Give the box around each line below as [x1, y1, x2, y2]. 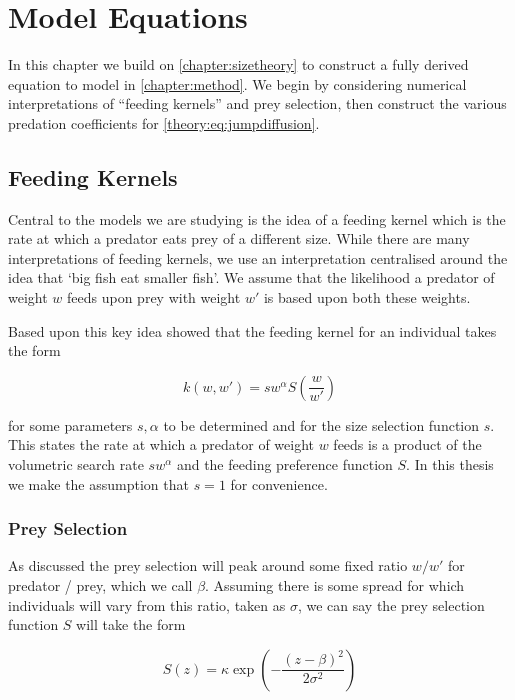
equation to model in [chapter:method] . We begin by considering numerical [8, 73, 467, 94]
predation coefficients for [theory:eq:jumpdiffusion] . [8, 112, 320, 133]
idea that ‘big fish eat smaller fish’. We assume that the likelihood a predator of [8, 267, 495, 288]
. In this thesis [406, 454, 494, 475]
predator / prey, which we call [8, 575, 193, 596]
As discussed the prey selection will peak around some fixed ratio [8, 555, 408, 576]
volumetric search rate [8, 454, 144, 475]
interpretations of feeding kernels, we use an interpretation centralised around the [8, 247, 508, 268]
